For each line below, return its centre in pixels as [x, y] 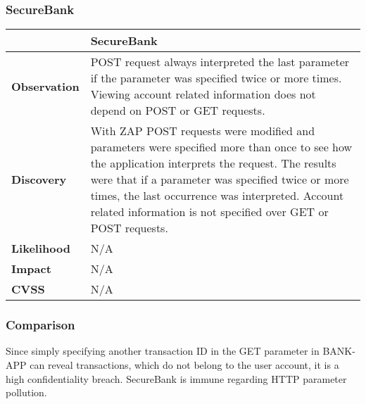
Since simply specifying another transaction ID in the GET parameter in [163, 351]
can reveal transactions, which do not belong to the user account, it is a [184, 365]
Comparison [40, 325]
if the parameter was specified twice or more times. [216, 78]
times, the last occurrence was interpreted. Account [217, 196]
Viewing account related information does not [203, 94]
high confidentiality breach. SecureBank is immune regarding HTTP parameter [176, 378]
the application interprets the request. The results [213, 163]
